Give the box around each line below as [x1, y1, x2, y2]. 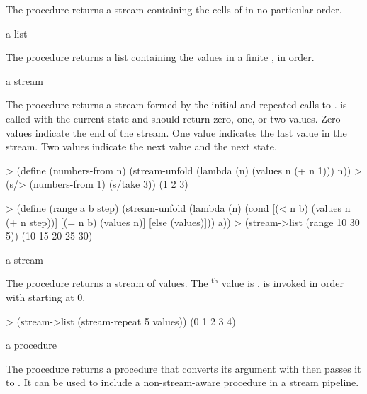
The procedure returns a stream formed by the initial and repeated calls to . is [6, 97, 347, 112]
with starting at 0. [6, 289, 86, 304]
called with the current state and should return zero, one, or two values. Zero [6, 111, 341, 125]
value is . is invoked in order [221, 276, 344, 291]
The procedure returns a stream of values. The [6, 276, 208, 291]
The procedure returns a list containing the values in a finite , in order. [6, 50, 315, 64]
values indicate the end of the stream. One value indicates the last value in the [6, 125, 347, 140]
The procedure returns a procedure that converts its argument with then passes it [6, 361, 361, 376]
